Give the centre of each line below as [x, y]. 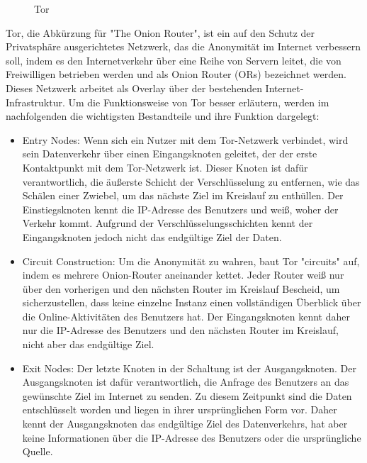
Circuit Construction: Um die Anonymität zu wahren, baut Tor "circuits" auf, [191, 261]
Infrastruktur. [35, 102]
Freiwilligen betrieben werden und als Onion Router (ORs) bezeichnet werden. [176, 74]
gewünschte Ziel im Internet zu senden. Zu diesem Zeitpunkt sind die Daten [187, 395]
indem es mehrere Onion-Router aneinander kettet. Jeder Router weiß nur [183, 275]
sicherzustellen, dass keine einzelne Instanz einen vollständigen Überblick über [192, 302]
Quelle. [38, 451]
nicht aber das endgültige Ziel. [88, 344]
